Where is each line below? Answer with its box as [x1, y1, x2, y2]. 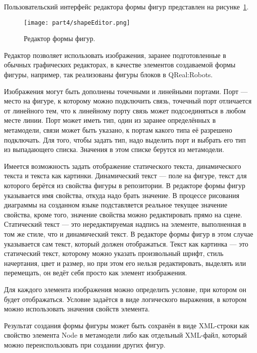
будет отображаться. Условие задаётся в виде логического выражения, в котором [4, 294, 247, 304]
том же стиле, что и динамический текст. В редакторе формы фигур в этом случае [4, 228, 254, 239]
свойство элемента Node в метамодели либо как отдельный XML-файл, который [4, 330, 247, 340]
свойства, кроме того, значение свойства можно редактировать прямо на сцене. [4, 209, 243, 219]
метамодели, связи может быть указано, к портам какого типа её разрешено [4, 125, 232, 135]
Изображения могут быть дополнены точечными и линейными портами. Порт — [4, 86, 248, 96]
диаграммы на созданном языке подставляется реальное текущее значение [4, 200, 227, 210]
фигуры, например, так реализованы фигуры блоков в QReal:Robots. [4, 69, 213, 80]
